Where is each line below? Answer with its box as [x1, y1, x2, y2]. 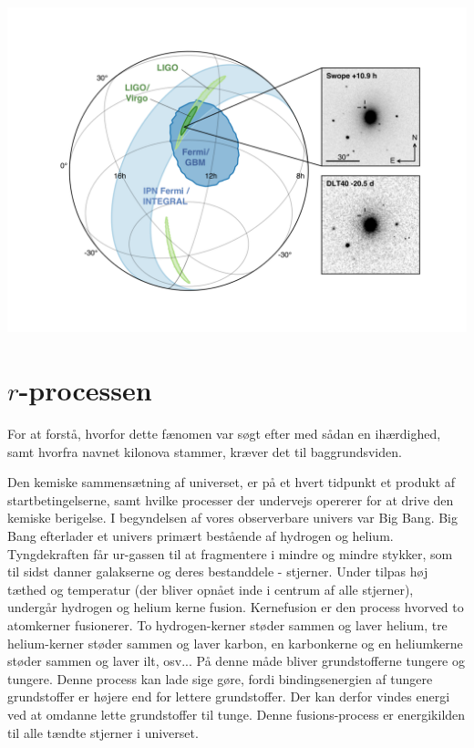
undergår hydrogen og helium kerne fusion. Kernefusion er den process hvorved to [7, 597, 464, 617]
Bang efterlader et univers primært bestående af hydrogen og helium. [7, 526, 394, 545]
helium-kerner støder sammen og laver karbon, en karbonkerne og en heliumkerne [7, 633, 463, 652]
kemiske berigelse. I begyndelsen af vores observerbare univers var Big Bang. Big [7, 508, 458, 527]
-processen [18, 371, 152, 409]
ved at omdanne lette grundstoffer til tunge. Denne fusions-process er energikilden [7, 704, 466, 723]
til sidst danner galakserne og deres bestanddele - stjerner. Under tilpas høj [7, 562, 428, 581]
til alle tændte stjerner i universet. [7, 722, 199, 742]
